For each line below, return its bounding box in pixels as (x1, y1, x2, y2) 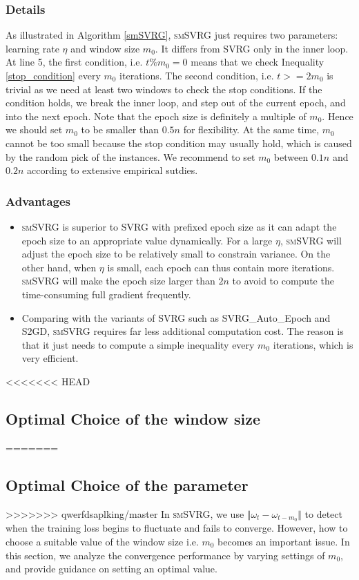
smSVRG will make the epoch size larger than (21, 273, 215, 288)
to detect (304, 506, 342, 521)
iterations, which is (273, 337, 353, 351)
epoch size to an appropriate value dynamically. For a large (21, 233, 273, 247)
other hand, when (21, 260, 97, 274)
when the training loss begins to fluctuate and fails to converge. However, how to (6, 521, 348, 535)
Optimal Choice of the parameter (6, 474, 249, 495)
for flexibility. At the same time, (183, 122, 320, 137)
